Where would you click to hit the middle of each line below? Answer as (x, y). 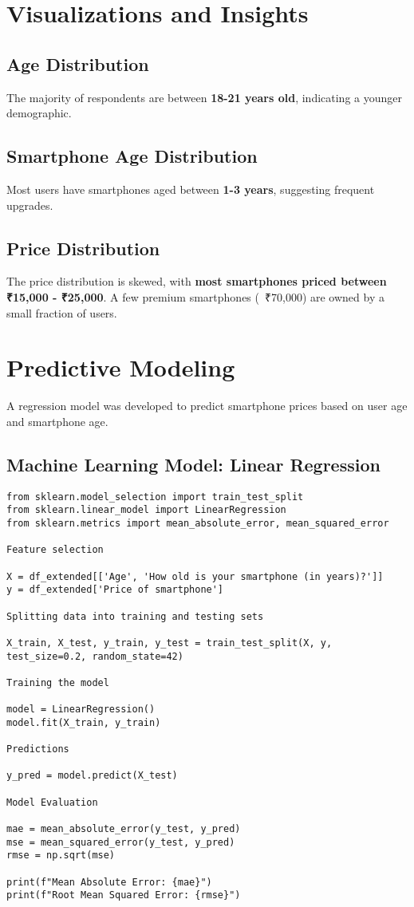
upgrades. (30, 205)
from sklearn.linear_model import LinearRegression (146, 510)
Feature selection (55, 550)
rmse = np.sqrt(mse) (61, 856)
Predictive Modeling (121, 367)
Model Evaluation (52, 802)
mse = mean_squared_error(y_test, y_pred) (121, 842)
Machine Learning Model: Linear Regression (193, 464)
